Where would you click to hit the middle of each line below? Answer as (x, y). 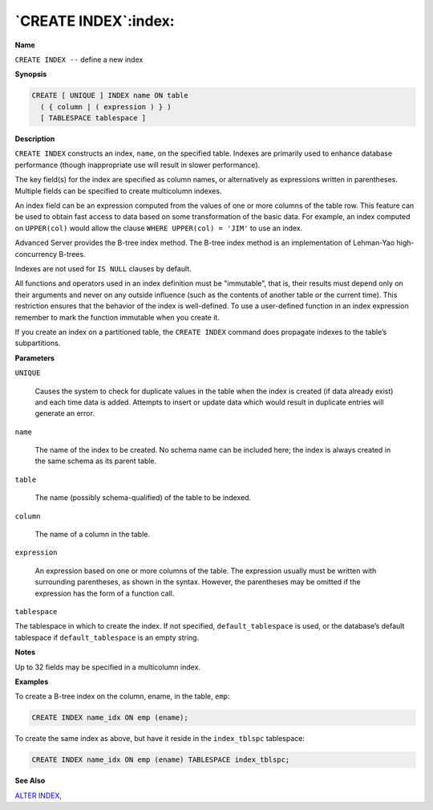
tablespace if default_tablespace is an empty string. (107, 637)
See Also (30, 781)
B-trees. (72, 254)
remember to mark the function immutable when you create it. (117, 317)
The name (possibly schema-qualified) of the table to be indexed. (143, 498)
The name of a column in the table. (92, 535)
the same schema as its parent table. (96, 461)
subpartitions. (38, 343)
